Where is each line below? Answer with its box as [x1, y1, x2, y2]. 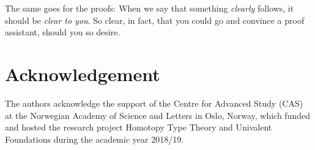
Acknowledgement [5, 61, 160, 86]
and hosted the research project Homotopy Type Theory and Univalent [5, 121, 272, 134]
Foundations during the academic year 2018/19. [5, 132, 184, 145]
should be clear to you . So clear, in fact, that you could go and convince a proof [5, 13, 305, 26]
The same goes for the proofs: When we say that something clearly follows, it [5, 2, 294, 14]
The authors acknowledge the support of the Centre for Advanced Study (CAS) [5, 96, 303, 109]
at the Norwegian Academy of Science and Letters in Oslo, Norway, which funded [5, 109, 310, 121]
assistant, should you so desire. [5, 26, 120, 38]
